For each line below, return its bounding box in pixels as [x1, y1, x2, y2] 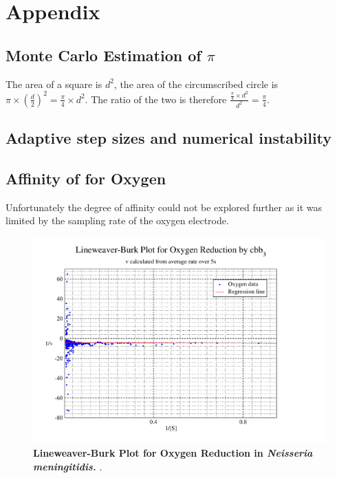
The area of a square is [6, 76, 102, 91]
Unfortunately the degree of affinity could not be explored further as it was [6, 199, 323, 214]
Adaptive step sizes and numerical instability [6, 127, 332, 149]
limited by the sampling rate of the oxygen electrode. [6, 213, 229, 228]
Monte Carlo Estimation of [6, 44, 202, 65]
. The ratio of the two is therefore [85, 91, 227, 106]
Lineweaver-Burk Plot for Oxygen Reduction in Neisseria [33, 446, 313, 460]
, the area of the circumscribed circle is [113, 76, 279, 91]
